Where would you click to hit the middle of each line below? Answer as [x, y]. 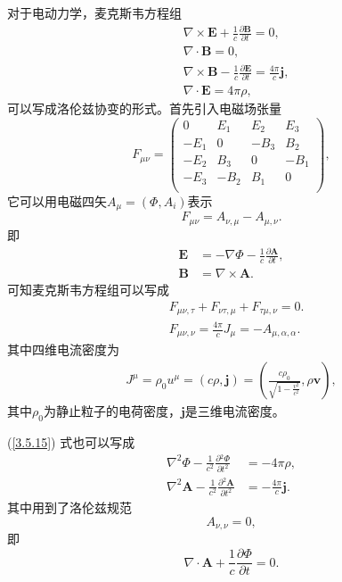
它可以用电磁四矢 [57, 201]
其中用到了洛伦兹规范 [69, 507]
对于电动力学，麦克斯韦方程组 [94, 12]
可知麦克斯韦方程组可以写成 [88, 290]
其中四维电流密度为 [63, 349]
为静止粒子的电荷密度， [112, 411]
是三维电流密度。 [235, 411]
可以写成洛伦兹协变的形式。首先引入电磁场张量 [144, 108]
